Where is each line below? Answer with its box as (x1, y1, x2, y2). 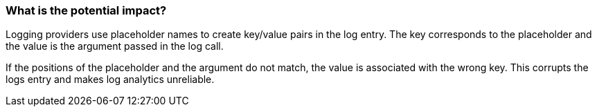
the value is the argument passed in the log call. (6, 40, 224, 53)
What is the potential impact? (6, 3, 167, 17)
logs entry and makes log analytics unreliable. (6, 73, 215, 86)
